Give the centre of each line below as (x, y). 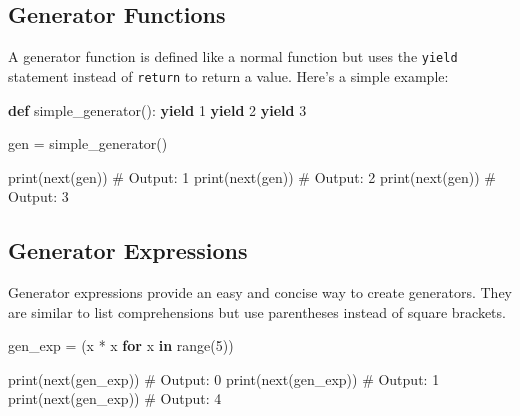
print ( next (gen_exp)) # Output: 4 (115, 398)
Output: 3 (38, 196)
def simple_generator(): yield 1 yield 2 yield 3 (157, 109)
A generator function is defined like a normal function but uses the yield (233, 56)
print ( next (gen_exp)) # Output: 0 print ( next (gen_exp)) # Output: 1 (224, 378)
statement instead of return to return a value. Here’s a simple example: (228, 75)
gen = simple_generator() (88, 143)
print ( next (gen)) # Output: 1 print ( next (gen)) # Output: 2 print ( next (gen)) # (252, 176)
